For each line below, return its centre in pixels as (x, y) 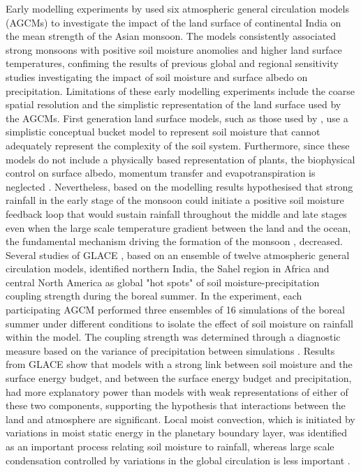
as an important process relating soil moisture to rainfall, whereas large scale (170, 446)
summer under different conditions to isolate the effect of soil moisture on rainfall (179, 323)
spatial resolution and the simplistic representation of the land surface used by (174, 104)
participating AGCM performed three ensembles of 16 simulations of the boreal (175, 310)
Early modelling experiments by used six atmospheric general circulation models (177, 8)
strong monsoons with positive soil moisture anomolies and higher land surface (174, 49)
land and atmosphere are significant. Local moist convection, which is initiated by (180, 419)
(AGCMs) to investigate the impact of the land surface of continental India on (174, 22)
